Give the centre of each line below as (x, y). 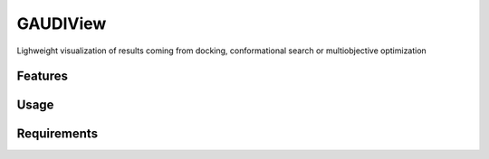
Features (42, 76)
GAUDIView (62, 23)
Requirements (58, 134)
